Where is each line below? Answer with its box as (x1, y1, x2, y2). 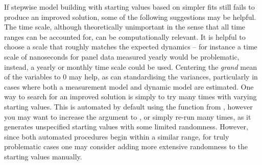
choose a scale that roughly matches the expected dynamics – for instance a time (4, 41, 257, 52)
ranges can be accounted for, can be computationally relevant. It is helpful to (4, 31, 246, 42)
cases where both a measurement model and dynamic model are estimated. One (4, 81, 254, 92)
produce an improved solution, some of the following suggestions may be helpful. (4, 11, 256, 22)
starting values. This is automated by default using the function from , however (4, 101, 253, 112)
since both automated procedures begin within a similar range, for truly (4, 131, 229, 142)
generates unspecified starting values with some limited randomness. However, (4, 121, 248, 132)
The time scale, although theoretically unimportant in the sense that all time (4, 21, 246, 32)
